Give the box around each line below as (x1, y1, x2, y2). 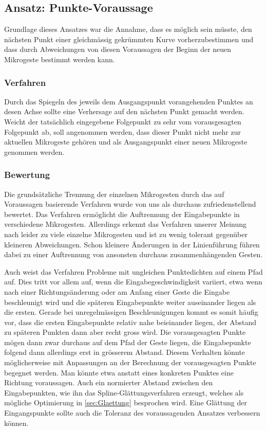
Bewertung (4, 168, 50, 181)
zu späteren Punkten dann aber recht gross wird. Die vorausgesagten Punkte (4, 327, 246, 337)
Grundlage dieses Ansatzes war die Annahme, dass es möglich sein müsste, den (4, 24, 252, 34)
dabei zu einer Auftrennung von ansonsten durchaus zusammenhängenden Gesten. (4, 249, 263, 260)
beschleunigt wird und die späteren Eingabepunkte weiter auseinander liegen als (4, 296, 256, 307)
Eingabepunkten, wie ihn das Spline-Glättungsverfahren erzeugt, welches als (4, 387, 244, 398)
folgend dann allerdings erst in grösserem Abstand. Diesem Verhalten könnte (4, 347, 245, 357)
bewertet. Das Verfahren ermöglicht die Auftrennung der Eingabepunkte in (4, 208, 240, 219)
